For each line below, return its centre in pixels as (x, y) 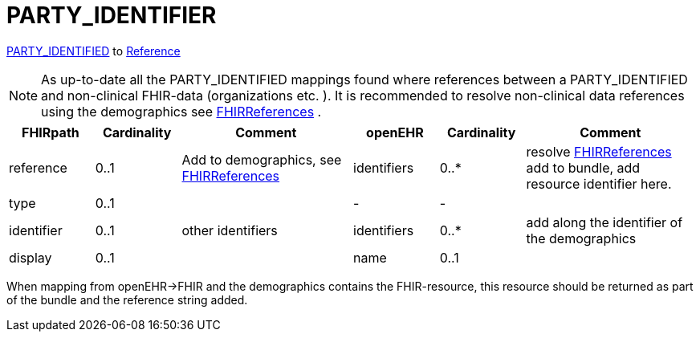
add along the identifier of (604, 222)
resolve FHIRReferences (599, 151)
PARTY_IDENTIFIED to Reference (94, 51)
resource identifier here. (599, 183)
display (31, 257)
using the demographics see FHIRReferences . (181, 111)
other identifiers (230, 230)
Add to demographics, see (262, 159)
